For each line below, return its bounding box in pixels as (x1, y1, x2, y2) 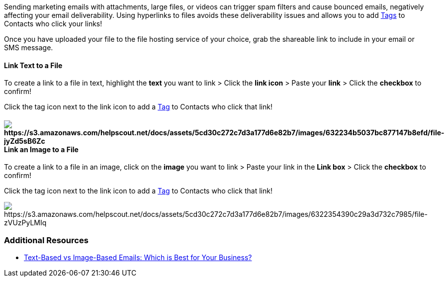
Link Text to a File (4, 61, 63, 70)
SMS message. (4, 43, 53, 52)
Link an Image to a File (4, 145, 79, 154)
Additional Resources (4, 235, 89, 245)
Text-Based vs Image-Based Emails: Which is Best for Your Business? (24, 253, 252, 262)
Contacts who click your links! (4, 19, 102, 28)
